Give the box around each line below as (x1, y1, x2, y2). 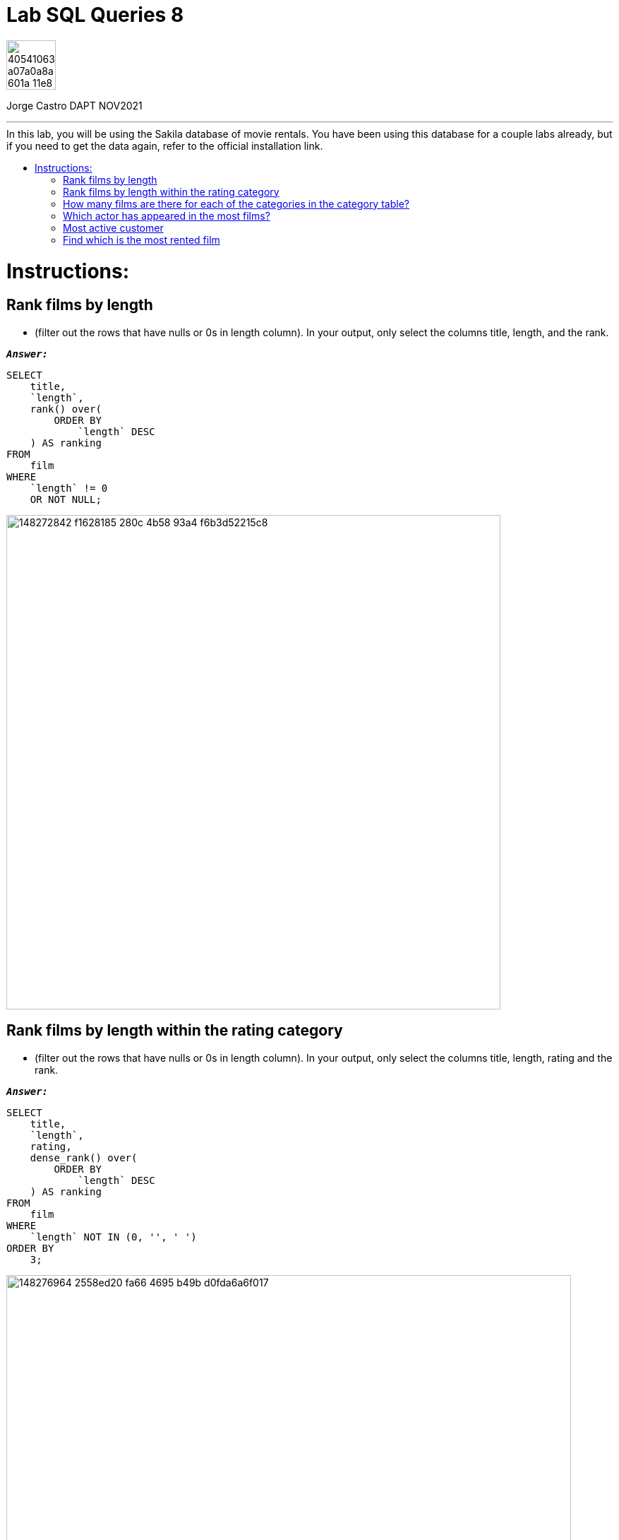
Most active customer (63, 221, 164, 234)
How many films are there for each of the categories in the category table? (63, 197, 409, 210)
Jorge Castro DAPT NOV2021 (6, 99, 143, 112)
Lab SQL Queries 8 (6, 3, 184, 27)
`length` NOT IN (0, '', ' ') (30, 1231, 197, 1243)
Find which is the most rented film (63, 233, 220, 246)
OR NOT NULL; (30, 493, 102, 505)
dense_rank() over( (30, 1151, 138, 1163)
